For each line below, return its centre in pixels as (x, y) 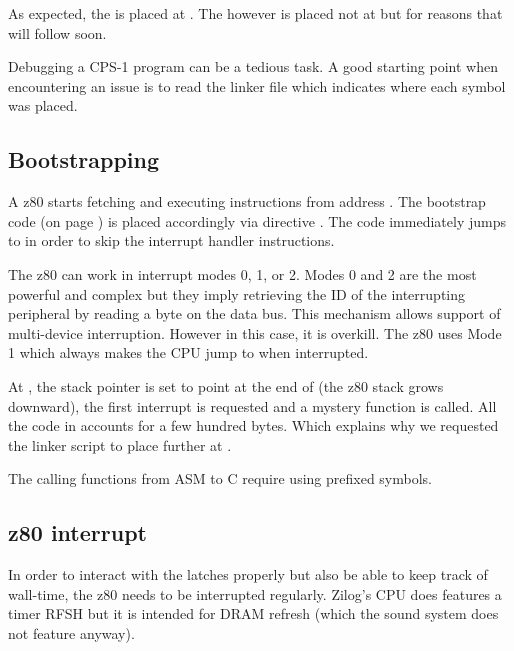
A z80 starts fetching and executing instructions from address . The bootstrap (247, 201)
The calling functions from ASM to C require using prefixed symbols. (220, 478)
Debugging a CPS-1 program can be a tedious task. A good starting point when (253, 66)
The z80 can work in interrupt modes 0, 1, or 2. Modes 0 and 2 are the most (242, 273)
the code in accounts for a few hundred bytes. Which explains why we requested (253, 425)
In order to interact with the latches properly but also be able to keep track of (248, 574)
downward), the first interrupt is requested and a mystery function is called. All (252, 405)
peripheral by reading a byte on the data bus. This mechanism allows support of (254, 313)
